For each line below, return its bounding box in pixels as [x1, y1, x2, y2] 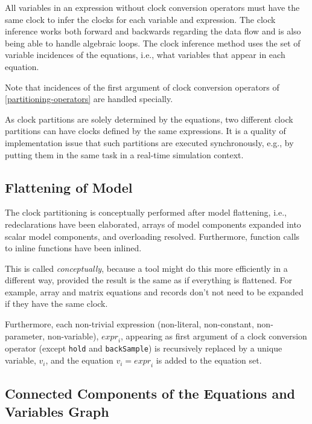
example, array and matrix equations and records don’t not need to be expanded [5, 285, 304, 298]
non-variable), [47, 329, 99, 342]
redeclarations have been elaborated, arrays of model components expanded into [5, 217, 301, 230]
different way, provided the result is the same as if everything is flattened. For [5, 274, 292, 286]
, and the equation [45, 354, 113, 367]
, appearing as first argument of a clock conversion [121, 329, 307, 342]
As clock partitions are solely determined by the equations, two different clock [5, 112, 293, 125]
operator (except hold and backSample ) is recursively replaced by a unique [5, 342, 282, 355]
